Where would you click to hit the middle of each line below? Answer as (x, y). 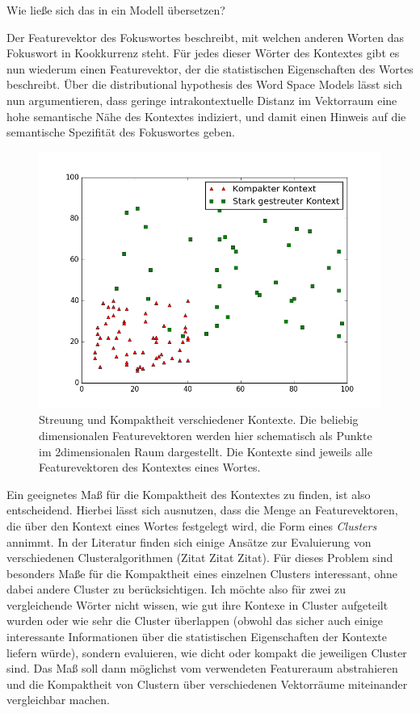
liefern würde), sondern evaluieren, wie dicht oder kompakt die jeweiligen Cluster (207, 652)
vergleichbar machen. (59, 700)
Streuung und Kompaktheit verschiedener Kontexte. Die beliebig (199, 419)
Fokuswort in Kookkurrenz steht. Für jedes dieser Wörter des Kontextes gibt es (203, 53)
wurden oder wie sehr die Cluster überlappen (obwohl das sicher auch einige (195, 621)
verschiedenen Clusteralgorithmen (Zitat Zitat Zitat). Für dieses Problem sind (200, 558)
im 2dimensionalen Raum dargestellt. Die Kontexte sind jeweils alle (206, 451)
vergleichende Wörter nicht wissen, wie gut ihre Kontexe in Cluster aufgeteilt (197, 604)
